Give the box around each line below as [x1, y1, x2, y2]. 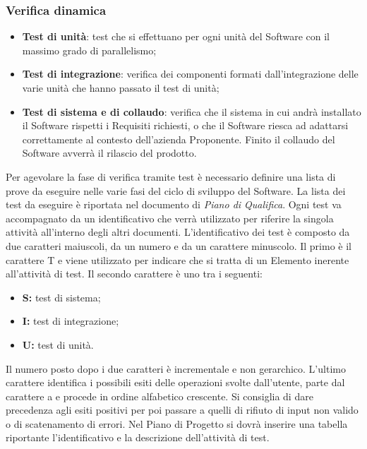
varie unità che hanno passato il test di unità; [22, 80, 219, 95]
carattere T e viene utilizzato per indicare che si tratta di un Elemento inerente [6, 252, 349, 267]
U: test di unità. [22, 337, 94, 352]
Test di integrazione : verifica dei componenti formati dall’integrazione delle [22, 66, 359, 81]
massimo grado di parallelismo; [22, 42, 157, 57]
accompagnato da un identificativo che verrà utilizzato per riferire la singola [6, 210, 334, 225]
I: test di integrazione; [22, 313, 119, 328]
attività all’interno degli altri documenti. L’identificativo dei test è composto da [6, 224, 350, 239]
